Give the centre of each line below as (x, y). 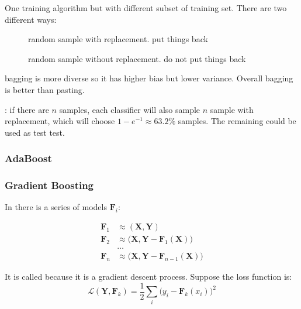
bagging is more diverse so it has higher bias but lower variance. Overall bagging (149, 78)
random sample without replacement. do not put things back (137, 58)
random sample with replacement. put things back (118, 39)
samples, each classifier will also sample (130, 109)
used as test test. (35, 132)
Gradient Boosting (49, 185)
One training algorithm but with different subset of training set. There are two (146, 8)
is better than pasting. (45, 89)
